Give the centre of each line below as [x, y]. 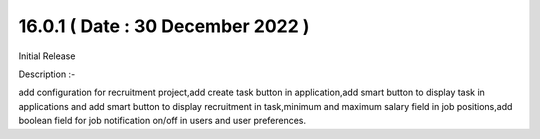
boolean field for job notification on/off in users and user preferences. [162, 121]
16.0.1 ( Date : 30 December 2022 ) [164, 26]
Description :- [47, 74]
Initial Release [47, 56]
